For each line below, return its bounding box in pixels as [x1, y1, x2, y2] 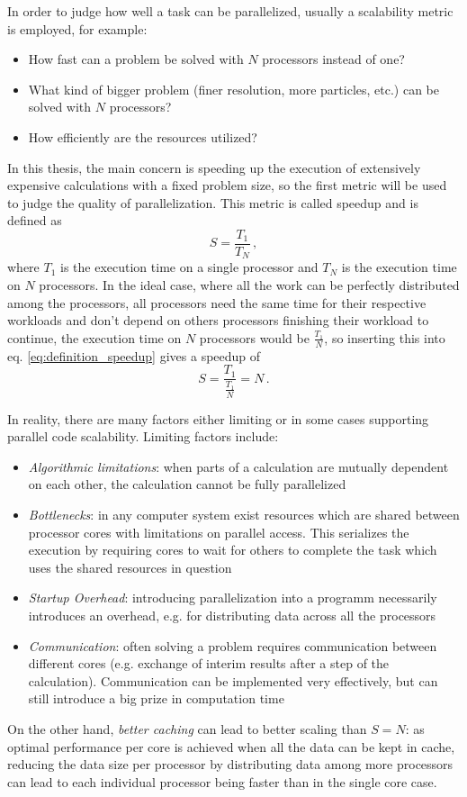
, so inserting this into [324, 328, 445, 347]
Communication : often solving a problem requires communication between [28, 636, 437, 655]
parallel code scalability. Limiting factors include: [7, 427, 279, 446]
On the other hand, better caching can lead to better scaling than [7, 720, 367, 738]
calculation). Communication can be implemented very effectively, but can [28, 671, 438, 690]
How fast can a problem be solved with [28, 50, 244, 68]
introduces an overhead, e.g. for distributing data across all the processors [28, 606, 436, 625]
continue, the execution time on [7, 328, 182, 347]
